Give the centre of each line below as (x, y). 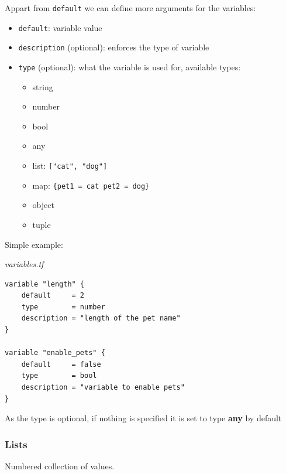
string (43, 86)
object (43, 205)
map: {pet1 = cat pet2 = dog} (91, 185)
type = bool (59, 376)
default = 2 (53, 296)
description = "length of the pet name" (101, 318)
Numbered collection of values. (60, 466)
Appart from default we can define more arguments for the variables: (130, 8)
